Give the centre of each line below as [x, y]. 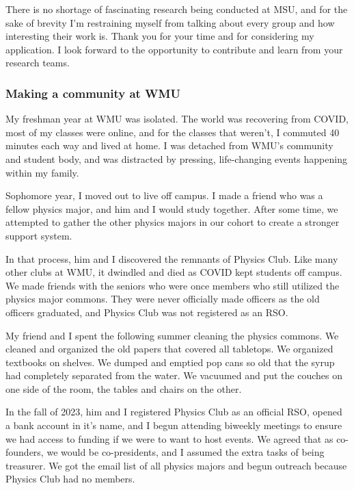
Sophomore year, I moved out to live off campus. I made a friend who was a [164, 195]
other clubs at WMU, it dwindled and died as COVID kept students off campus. [174, 272]
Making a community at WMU [93, 93]
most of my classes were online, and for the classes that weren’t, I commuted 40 [173, 132]
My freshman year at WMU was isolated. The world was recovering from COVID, [177, 119]
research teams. [38, 63]
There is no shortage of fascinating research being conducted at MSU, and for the [177, 9]
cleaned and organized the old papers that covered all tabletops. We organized [169, 349]
